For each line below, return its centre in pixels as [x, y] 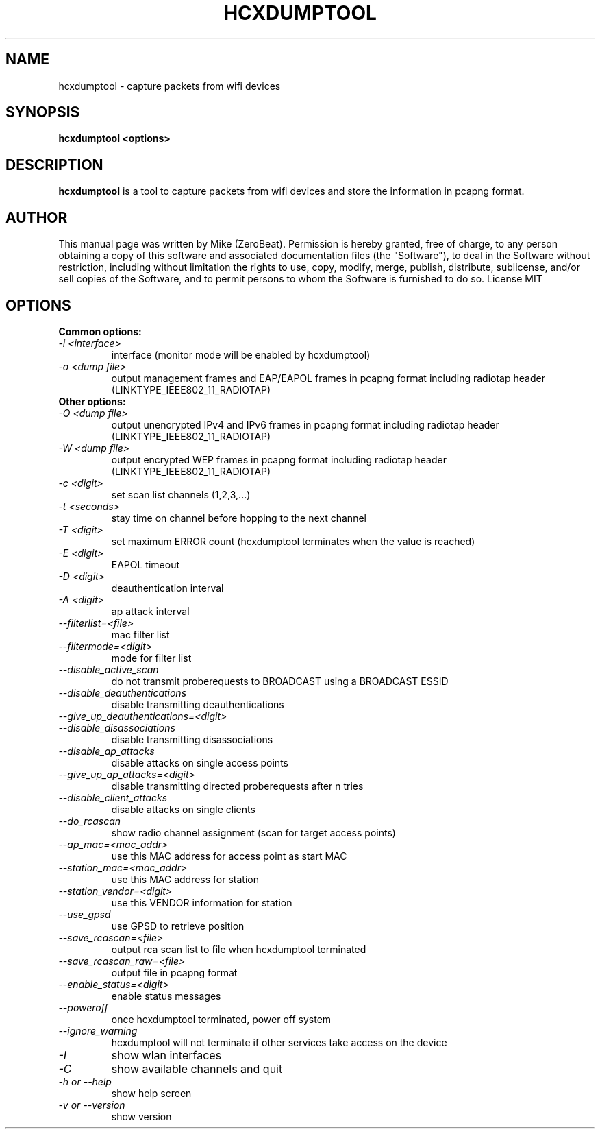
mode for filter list [151, 658]
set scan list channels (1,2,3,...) [181, 494]
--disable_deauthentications [123, 692]
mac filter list [140, 634]
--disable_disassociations [117, 727]
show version [141, 1116]
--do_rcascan [90, 821]
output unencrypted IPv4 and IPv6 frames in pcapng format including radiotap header [305, 424]
